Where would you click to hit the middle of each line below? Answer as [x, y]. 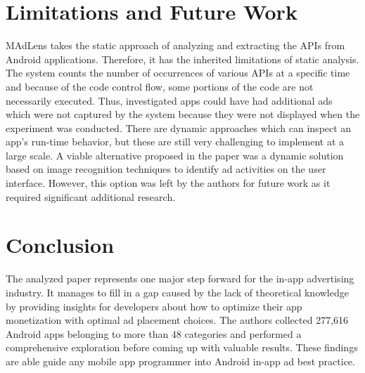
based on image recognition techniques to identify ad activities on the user [166, 169]
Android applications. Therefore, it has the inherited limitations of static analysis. [182, 59]
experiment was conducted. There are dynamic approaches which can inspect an [179, 127]
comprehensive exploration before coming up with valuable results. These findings [182, 347]
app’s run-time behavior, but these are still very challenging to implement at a [175, 142]
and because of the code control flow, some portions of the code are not [160, 86]
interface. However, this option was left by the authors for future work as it [168, 183]
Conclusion [60, 245]
